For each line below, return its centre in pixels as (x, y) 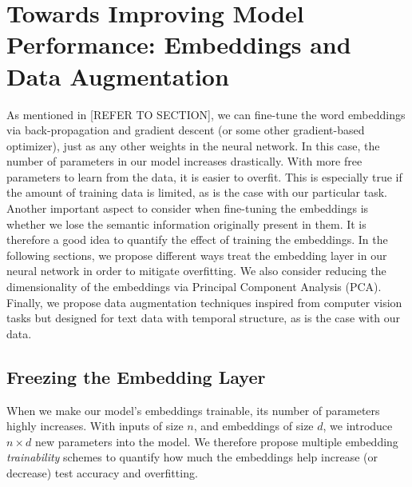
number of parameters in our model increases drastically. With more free (184, 161)
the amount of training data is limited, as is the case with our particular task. (197, 192)
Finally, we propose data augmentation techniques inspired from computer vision (204, 302)
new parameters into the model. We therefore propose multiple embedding (216, 441)
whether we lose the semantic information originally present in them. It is (186, 224)
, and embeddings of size (254, 426)
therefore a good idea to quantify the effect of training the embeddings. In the (197, 240)
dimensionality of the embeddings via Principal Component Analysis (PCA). (194, 287)
